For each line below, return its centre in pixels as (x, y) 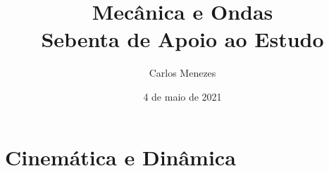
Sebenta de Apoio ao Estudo (182, 39)
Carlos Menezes (182, 73)
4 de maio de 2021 (182, 96)
